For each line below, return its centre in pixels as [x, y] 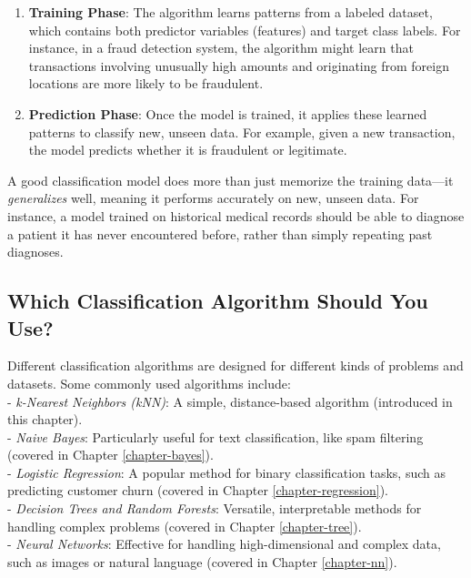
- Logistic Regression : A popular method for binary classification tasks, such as [226, 472]
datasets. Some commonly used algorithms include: [149, 383]
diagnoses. [35, 252]
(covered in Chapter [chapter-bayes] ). [110, 455]
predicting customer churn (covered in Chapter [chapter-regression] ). [198, 490]
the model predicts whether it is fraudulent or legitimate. [188, 150]
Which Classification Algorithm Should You [218, 301]
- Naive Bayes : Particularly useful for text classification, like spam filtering [215, 436]
